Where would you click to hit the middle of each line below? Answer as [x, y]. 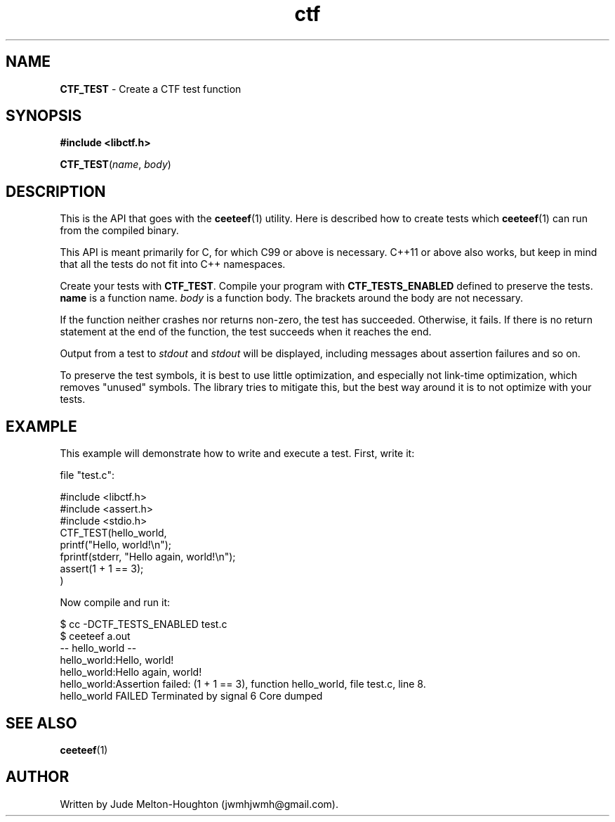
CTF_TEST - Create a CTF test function [151, 89]
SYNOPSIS [44, 116]
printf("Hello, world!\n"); [116, 545]
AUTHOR [38, 777]
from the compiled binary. [119, 231]
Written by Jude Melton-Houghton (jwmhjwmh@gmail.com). [199, 804]
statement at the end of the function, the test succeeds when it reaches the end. [246, 332]
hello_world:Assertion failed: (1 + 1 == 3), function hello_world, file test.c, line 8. [243, 684]
